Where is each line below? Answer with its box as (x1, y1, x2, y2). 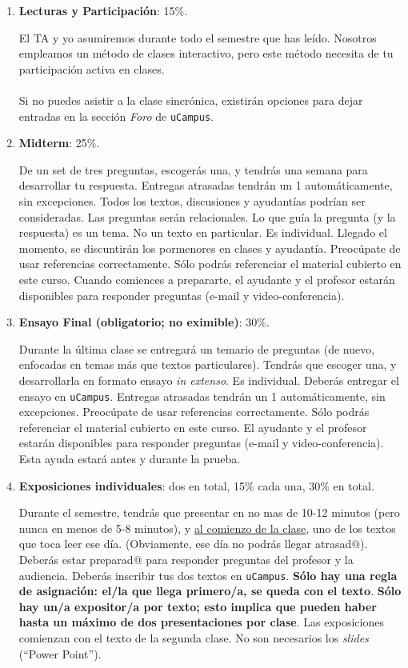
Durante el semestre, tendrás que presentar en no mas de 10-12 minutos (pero (18, 504, 400, 521)
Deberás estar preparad (18, 550, 134, 567)
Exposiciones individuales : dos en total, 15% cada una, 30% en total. (18, 477, 374, 494)
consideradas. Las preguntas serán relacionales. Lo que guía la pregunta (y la (18, 208, 396, 225)
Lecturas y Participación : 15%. (18, 2, 188, 18)
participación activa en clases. (18, 60, 165, 77)
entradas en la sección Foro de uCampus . (18, 107, 214, 124)
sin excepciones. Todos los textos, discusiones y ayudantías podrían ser (18, 193, 366, 209)
